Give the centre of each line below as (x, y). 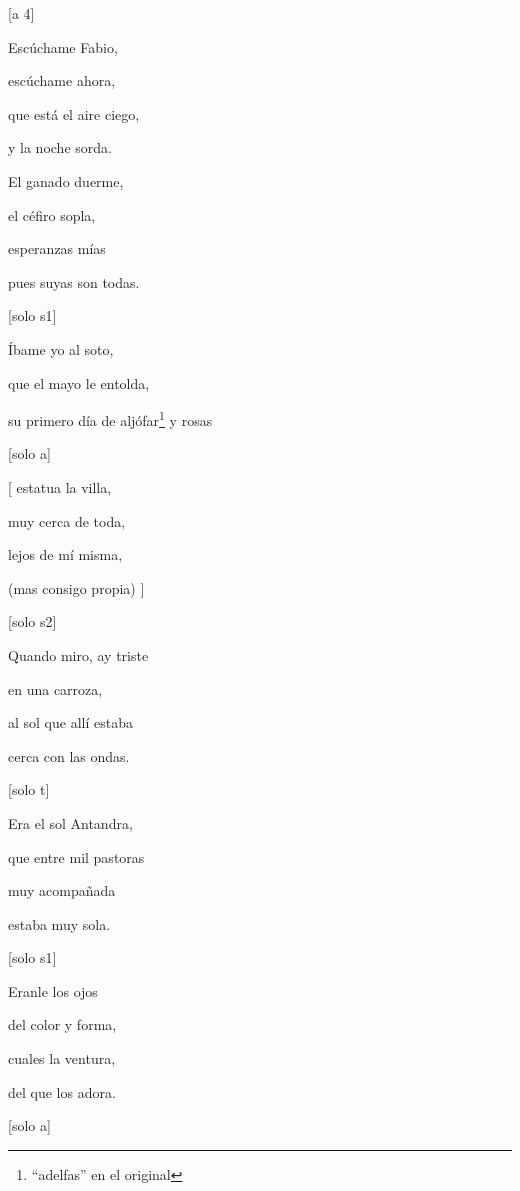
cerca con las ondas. (69, 755)
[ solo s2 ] (32, 621)
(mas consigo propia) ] (76, 587)
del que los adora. (62, 1091)
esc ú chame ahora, (62, 80)
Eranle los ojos (53, 990)
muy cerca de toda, (67, 520)
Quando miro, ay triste (78, 654)
